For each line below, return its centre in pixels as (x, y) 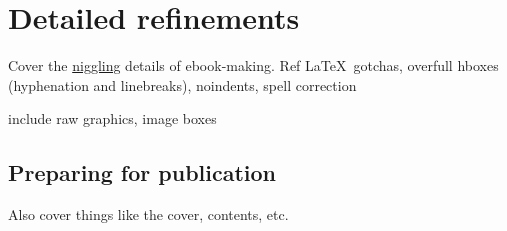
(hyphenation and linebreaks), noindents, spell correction (182, 84)
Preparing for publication (142, 172)
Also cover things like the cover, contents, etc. (148, 214)
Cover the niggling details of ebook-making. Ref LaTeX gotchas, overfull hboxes (253, 65)
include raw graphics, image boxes (112, 118)
